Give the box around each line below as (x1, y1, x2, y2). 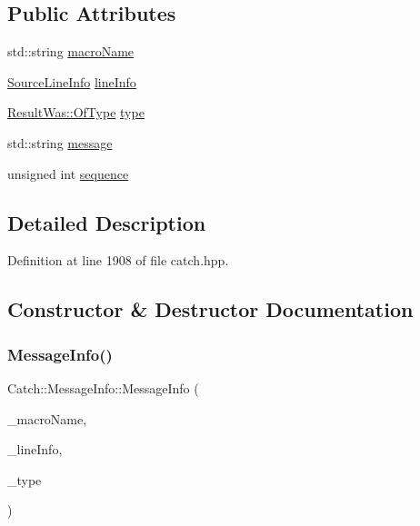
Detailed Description (7, 208, 206, 236)
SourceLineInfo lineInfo (7, 72, 136, 91)
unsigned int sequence (7, 164, 129, 183)
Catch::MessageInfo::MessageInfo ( (7, 378, 199, 397)
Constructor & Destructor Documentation (7, 295, 414, 323)
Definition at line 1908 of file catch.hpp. (7, 251, 229, 270)
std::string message (7, 133, 113, 152)
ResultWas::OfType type (7, 103, 145, 122)
